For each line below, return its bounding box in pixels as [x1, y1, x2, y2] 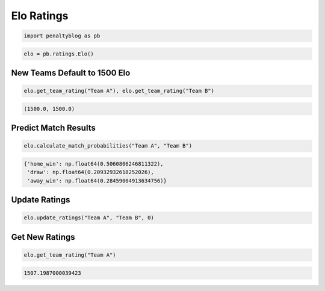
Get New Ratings [11, 232, 75, 242]
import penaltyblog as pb [23, 33, 101, 39]
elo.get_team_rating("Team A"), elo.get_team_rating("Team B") [23, 87, 215, 95]
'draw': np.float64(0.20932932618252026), [27, 169, 155, 176]
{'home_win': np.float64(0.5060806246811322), [23, 160, 164, 167]
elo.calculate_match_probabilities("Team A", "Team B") [23, 142, 193, 149]
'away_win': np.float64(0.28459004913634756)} [27, 177, 167, 184]
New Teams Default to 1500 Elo [11, 68, 131, 78]
